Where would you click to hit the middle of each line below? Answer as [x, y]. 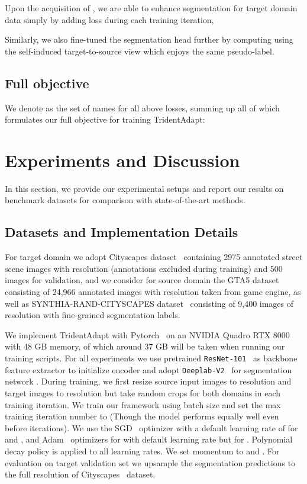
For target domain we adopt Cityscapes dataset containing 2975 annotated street [154, 257]
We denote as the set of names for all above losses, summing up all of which [142, 108]
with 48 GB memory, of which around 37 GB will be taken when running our [145, 346]
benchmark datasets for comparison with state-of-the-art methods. [125, 200]
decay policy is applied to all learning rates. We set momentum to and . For [142, 451]
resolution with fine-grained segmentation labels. [93, 315]
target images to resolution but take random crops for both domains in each [143, 392]
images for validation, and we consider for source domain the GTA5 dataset [142, 280]
